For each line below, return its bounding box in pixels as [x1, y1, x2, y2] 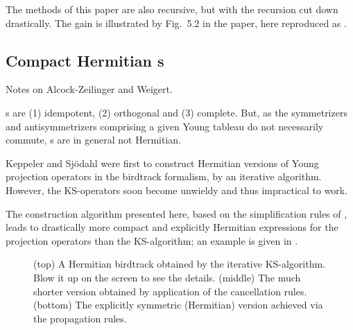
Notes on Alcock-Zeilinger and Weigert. [6, 82, 173, 96]
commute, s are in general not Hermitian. [6, 132, 181, 147]
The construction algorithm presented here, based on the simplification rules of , [6, 206, 347, 220]
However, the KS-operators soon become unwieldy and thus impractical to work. [6, 182, 348, 197]
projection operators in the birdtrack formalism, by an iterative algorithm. [6, 169, 322, 184]
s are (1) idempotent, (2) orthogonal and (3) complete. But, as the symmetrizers [6, 105, 347, 119]
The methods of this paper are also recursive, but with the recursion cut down [6, 2, 338, 16]
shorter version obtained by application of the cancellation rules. [33, 284, 307, 298]
